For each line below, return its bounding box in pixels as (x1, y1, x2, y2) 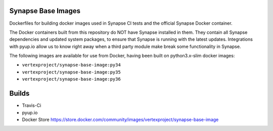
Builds (9, 89, 30, 98)
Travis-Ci (22, 102, 41, 108)
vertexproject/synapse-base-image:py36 (22, 76, 121, 82)
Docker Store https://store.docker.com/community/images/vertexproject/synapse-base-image (22, 116, 219, 122)
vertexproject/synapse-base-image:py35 (22, 69, 121, 75)
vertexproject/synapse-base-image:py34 (22, 62, 121, 68)
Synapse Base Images (9, 7, 81, 15)
